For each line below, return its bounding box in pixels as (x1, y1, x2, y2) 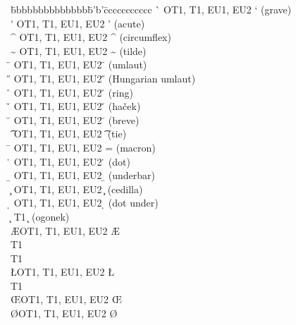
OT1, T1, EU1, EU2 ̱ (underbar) (13, 168, 156, 183)
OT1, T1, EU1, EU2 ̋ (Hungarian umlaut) (13, 70, 196, 85)
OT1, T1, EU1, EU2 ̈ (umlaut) (13, 57, 147, 72)
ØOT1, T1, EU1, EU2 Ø (11, 306, 118, 321)
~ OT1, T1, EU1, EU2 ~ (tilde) (11, 43, 147, 58)
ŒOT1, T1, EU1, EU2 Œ (11, 292, 122, 307)
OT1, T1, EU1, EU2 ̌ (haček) (13, 99, 141, 114)
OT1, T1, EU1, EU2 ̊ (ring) (13, 85, 133, 99)
